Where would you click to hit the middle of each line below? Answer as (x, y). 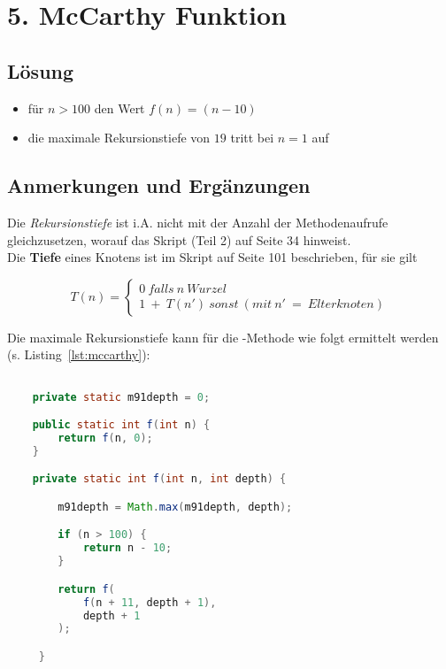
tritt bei (252, 138)
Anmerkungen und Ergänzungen (159, 185)
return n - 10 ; (127, 548)
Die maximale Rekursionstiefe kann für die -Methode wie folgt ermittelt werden (223, 337)
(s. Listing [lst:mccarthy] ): (79, 354)
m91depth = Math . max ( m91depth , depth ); (175, 507)
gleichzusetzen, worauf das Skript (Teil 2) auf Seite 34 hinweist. (179, 239)
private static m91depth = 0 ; (121, 397)
